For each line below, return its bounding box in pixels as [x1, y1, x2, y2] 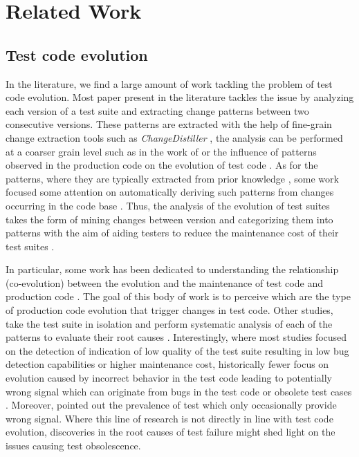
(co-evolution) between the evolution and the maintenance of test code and [6, 275, 323, 290]
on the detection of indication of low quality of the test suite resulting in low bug [6, 343, 349, 357]
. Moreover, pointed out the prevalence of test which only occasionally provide [6, 398, 337, 412]
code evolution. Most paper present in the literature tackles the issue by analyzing [6, 90, 354, 104]
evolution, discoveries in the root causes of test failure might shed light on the [6, 425, 335, 439]
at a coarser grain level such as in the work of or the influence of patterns [6, 144, 317, 158]
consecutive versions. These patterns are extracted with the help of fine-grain [6, 117, 332, 131]
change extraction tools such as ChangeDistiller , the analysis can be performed [6, 130, 343, 144]
